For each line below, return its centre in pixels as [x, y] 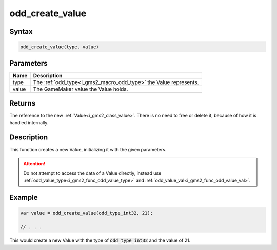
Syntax [21, 32]
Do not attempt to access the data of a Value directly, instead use [92, 173]
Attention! [34, 163]
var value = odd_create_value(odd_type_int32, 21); [87, 213]
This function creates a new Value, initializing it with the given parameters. [88, 150]
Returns [23, 103]
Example [24, 197]
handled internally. [29, 122]
